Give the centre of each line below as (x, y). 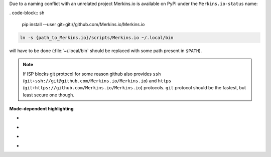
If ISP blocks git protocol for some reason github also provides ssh (92, 74)
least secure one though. (49, 95)
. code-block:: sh (27, 13)
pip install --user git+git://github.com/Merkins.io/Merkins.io (83, 24)
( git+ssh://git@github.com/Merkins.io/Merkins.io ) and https (97, 81)
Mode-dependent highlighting (41, 109)
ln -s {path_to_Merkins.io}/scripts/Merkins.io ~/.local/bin (97, 37)
